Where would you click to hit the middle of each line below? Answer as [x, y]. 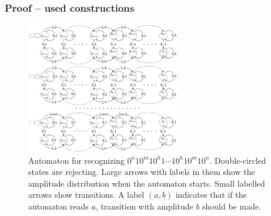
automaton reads [58, 206]
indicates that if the [211, 195]
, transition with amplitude [144, 206]
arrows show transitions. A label [86, 195]
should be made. [232, 206]
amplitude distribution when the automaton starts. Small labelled [147, 183]
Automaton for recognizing [76, 160]
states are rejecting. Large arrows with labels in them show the [142, 172]
